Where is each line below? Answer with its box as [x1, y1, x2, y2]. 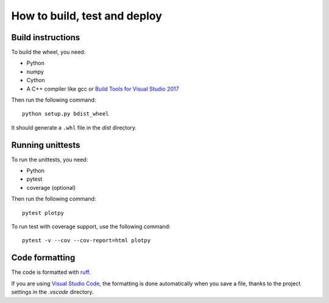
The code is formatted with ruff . [11, 268, 91, 276]
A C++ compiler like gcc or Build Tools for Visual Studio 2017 [26, 85, 179, 92]
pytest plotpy [22, 209, 64, 216]
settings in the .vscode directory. [11, 288, 94, 296]
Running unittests [11, 140, 80, 150]
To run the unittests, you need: [11, 156, 88, 163]
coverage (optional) [26, 184, 76, 191]
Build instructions [11, 32, 80, 43]
